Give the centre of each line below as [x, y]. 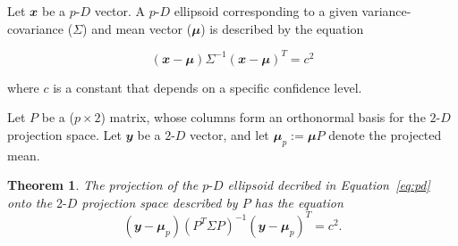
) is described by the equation [282, 28]
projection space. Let [64, 134]
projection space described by [160, 202]
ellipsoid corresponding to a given [266, 11]
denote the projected [385, 134]
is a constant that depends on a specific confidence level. [208, 87]
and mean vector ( [142, 28]
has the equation [299, 202]
